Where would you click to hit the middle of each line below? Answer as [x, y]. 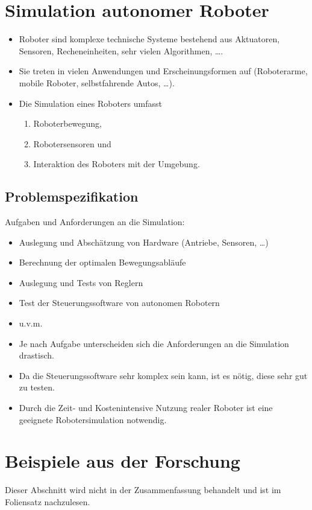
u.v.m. [31, 323]
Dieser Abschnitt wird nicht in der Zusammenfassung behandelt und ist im [143, 490]
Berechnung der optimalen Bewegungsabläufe [102, 262]
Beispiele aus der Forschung [123, 461]
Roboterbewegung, [68, 123]
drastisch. [36, 355]
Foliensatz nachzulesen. [48, 501]
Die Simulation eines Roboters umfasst [90, 103]
